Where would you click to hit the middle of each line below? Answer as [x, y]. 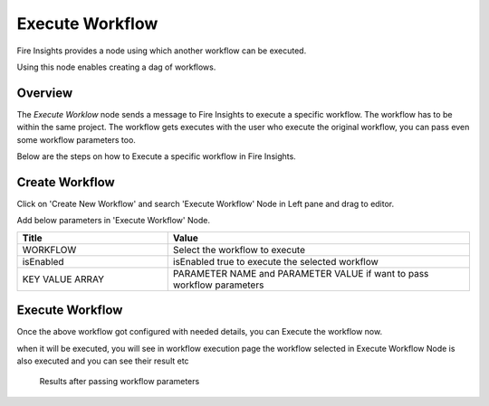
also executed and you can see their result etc [103, 361]
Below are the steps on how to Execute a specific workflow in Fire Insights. [156, 156]
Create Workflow [66, 182]
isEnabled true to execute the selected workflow [276, 261]
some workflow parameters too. [76, 139]
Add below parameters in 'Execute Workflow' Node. [113, 221]
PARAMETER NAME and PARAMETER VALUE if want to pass [301, 273]
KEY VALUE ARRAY [63, 279]
